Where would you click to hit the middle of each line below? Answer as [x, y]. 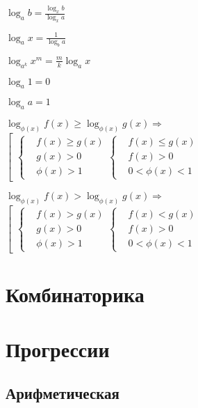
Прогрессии [58, 348]
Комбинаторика [75, 294]
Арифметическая [63, 393]
